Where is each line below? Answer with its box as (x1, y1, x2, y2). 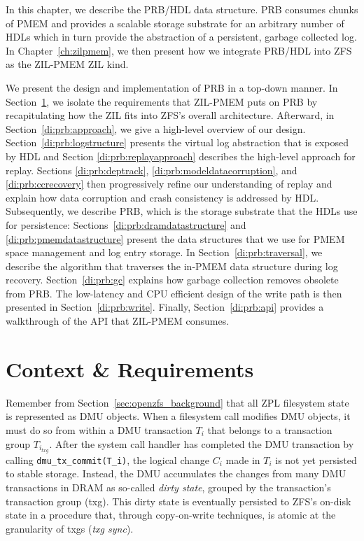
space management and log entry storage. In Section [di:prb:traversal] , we (6, 245, 323, 260)
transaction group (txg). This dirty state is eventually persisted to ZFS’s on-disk (6, 493, 351, 508)
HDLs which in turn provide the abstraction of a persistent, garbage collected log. (6, 29, 357, 44)
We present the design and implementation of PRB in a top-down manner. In (6, 80, 338, 94)
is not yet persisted (275, 452, 357, 467)
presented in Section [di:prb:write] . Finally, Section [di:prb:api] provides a (6, 300, 324, 314)
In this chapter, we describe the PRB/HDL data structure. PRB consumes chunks (6, 2, 358, 16)
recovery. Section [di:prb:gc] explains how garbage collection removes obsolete (6, 272, 339, 287)
